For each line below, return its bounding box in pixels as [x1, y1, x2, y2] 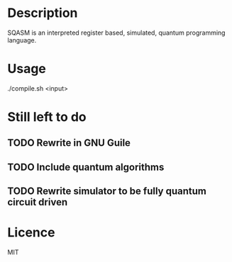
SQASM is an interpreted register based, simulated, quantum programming [7, 28, 226, 37]
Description [7, 5, 78, 21]
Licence [7, 224, 55, 241]
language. [7, 35, 37, 44]
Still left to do [7, 109, 87, 125]
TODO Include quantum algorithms [7, 161, 165, 173]
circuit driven [7, 196, 68, 208]
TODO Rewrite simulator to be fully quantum [7, 186, 207, 198]
